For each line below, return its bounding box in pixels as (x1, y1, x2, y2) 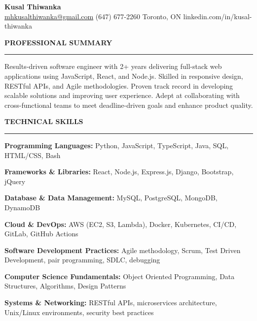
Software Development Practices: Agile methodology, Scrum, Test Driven (4, 245, 241, 255)
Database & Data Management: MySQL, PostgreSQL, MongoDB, (4, 193, 218, 203)
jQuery (4, 176, 26, 186)
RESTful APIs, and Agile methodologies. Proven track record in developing (4, 80, 233, 91)
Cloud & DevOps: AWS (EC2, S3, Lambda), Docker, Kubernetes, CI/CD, (4, 219, 237, 229)
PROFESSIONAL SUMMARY (4, 37, 112, 47)
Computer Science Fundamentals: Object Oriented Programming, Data (4, 271, 235, 281)
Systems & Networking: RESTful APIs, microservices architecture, (4, 297, 217, 308)
